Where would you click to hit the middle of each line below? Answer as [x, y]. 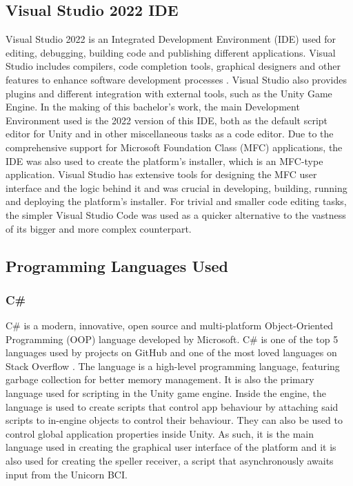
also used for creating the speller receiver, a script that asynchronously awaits [170, 461]
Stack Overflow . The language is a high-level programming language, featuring [173, 366]
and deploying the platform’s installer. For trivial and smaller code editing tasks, [176, 201]
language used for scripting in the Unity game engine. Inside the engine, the [166, 393]
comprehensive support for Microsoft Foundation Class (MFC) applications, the [174, 147]
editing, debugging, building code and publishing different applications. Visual [171, 52]
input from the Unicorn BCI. [67, 474]
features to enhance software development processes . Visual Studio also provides [176, 79]
